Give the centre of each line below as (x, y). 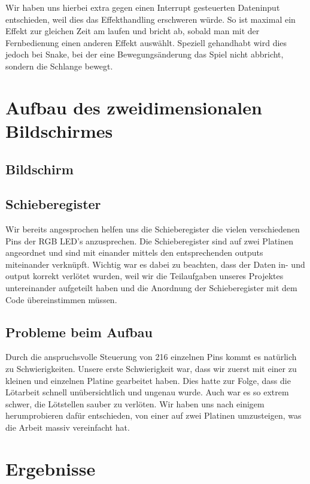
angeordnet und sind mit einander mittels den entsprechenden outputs (134, 252)
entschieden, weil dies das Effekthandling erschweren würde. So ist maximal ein (151, 19)
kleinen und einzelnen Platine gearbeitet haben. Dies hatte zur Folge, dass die (148, 380)
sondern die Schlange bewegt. (59, 66)
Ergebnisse (51, 468)
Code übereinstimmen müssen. (61, 299)
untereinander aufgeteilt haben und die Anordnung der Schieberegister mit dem (151, 288)
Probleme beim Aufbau (79, 332)
